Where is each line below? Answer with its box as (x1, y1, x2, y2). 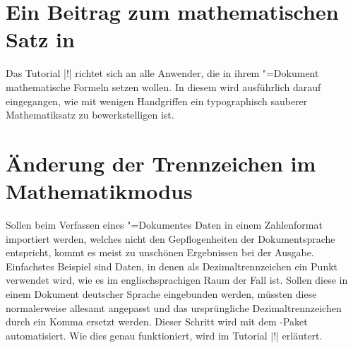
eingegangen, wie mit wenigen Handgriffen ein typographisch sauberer (6, 93, 308, 108)
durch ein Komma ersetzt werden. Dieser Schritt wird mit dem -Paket (6, 314, 308, 329)
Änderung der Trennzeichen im (6, 148, 316, 177)
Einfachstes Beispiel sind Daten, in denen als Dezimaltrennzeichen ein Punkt (6, 258, 338, 273)
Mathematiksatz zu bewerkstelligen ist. (6, 107, 174, 122)
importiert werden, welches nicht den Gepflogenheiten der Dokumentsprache (6, 231, 335, 246)
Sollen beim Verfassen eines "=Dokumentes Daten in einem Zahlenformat (6, 217, 323, 232)
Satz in (6, 25, 75, 54)
